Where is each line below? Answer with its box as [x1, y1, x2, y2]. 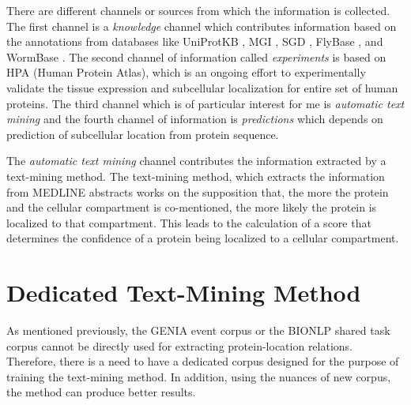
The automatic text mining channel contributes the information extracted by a [6, 152, 386, 169]
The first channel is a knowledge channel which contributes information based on [6, 17, 397, 34]
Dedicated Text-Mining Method [6, 276, 361, 309]
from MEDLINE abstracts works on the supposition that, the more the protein [6, 183, 389, 200]
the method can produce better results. [6, 384, 196, 400]
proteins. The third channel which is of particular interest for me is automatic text [6, 95, 405, 111]
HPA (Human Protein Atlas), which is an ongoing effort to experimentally [6, 64, 366, 81]
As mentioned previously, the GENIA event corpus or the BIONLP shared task [6, 322, 390, 339]
